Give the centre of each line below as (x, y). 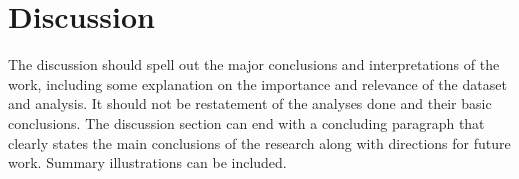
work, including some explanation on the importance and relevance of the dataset (257, 83)
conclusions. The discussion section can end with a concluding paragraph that (246, 122)
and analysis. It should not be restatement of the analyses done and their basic (250, 103)
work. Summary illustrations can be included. (147, 162)
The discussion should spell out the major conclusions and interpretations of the (254, 64)
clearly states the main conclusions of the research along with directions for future (259, 142)
